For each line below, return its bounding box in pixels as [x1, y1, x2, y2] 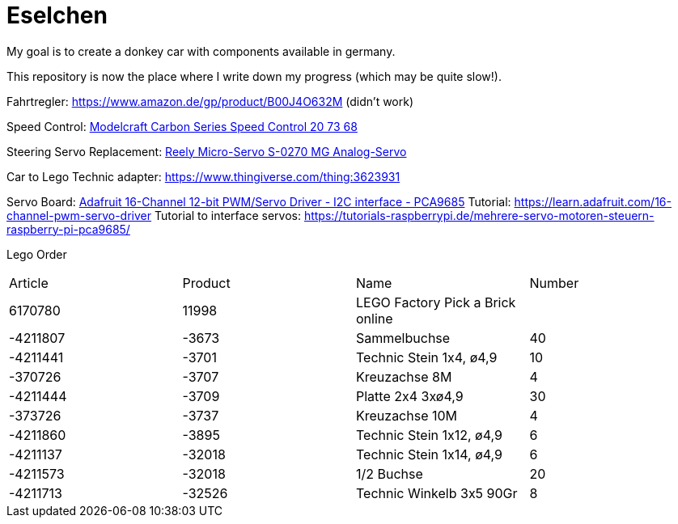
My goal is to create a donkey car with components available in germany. [6, 44, 396, 58]
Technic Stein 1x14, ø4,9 [356, 446, 502, 463]
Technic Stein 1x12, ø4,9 [356, 426, 502, 443]
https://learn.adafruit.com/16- [514, 194, 672, 209]
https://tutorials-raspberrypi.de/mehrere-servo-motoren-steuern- [303, 208, 655, 222]
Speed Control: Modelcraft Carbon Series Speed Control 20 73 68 [6, 119, 358, 133]
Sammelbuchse [356, 329, 451, 346]
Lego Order [6, 247, 67, 261]
